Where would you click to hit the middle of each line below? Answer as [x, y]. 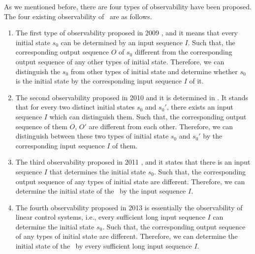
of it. [196, 81]
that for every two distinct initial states [75, 107]
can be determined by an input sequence [122, 42]
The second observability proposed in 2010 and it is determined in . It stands [132, 97]
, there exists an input [200, 107]
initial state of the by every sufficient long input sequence [104, 246]
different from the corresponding [183, 52]
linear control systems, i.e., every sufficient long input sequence [110, 217]
